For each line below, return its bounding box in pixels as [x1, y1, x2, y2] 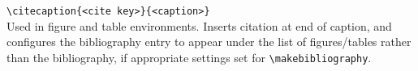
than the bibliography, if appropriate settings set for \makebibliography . [6, 48, 372, 65]
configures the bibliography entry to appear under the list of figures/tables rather [6, 33, 412, 50]
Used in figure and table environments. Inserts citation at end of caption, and [6, 17, 392, 34]
